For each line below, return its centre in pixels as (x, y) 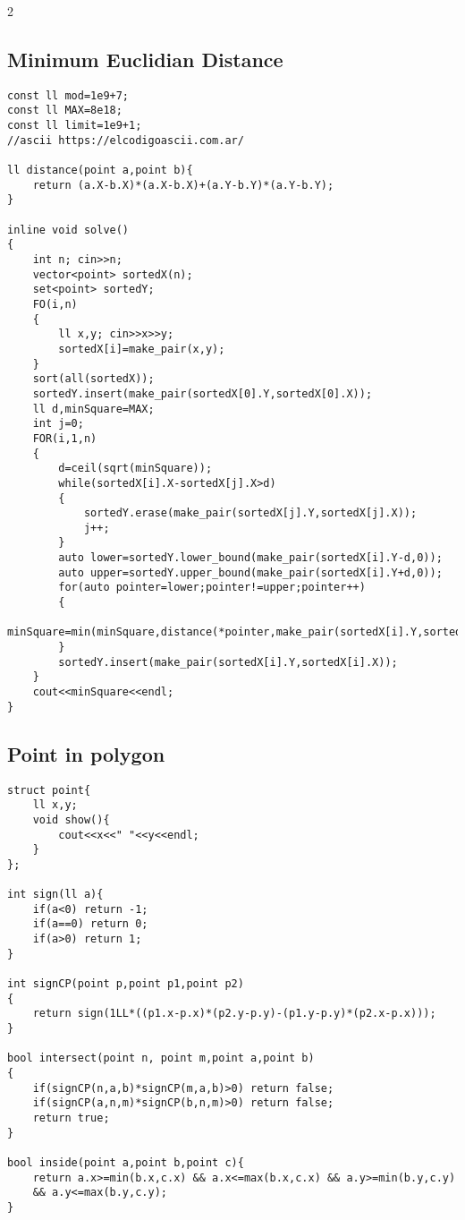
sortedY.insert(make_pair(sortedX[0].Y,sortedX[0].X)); (203, 393)
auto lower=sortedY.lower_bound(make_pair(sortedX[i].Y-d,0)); (250, 558)
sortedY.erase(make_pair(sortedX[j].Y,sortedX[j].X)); (250, 513)
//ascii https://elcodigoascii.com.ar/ (126, 140)
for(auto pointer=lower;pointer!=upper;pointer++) (212, 588)
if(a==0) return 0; (90, 924)
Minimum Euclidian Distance (145, 59)
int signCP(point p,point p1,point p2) (126, 984)
